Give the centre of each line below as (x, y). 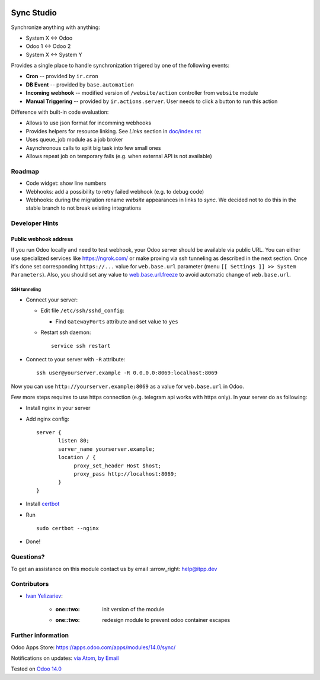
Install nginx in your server (58, 408)
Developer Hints (35, 223)
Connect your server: (52, 300)
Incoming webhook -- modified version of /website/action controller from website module (142, 93)
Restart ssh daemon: (66, 332)
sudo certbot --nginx (68, 528)
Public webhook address (42, 239)
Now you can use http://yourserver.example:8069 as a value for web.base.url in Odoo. (127, 386)
